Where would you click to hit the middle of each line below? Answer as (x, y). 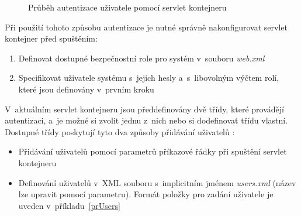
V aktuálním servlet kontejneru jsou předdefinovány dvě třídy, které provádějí (144, 109)
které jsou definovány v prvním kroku (86, 89)
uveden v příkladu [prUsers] (69, 205)
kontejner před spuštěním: (51, 38)
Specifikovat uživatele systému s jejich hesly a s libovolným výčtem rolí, (149, 78)
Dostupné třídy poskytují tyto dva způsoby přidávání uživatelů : (120, 131)
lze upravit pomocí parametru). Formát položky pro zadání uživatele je (146, 194)
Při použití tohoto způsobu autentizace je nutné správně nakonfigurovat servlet (146, 27)
